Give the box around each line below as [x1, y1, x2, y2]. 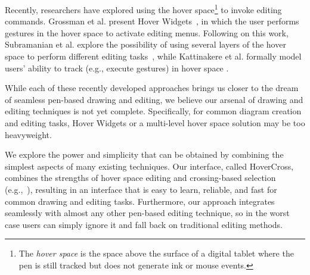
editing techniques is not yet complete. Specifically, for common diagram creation [5, 105, 302, 117]
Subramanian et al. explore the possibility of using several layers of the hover [5, 38, 286, 51]
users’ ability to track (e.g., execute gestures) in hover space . [5, 61, 229, 74]
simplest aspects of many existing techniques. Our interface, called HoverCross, [5, 160, 294, 172]
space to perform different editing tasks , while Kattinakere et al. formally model [5, 50, 302, 62]
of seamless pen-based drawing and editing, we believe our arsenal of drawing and [5, 93, 303, 105]
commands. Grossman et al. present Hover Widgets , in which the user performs [5, 15, 299, 27]
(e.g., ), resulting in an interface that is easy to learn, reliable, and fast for [5, 183, 277, 195]
